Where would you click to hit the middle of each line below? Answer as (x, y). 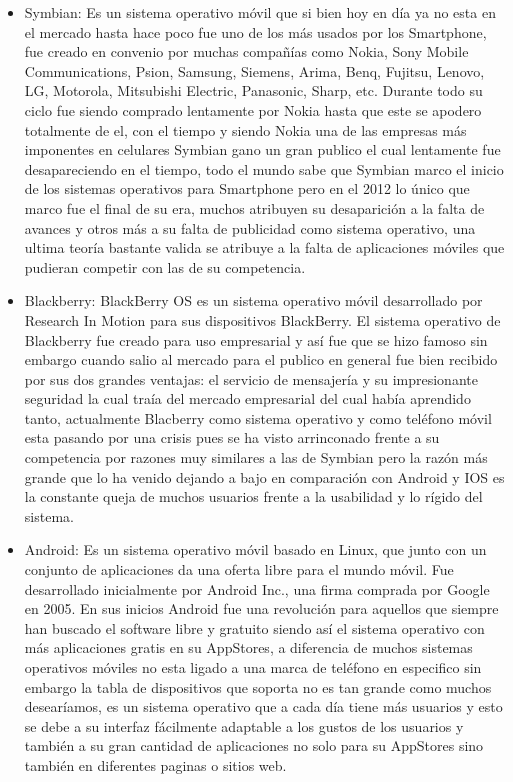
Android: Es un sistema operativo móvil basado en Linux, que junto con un (255, 549)
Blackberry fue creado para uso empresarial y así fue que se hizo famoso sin (256, 339)
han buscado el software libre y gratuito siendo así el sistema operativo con (254, 627)
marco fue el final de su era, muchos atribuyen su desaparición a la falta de (254, 207)
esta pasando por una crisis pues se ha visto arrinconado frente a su (232, 437)
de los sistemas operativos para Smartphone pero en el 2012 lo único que (247, 188)
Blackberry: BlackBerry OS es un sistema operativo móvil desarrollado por (253, 300)
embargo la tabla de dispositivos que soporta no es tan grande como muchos (258, 686)
